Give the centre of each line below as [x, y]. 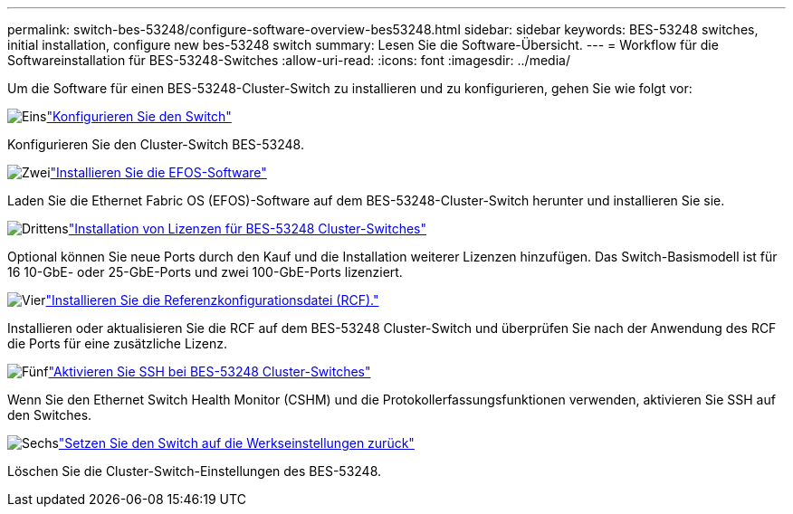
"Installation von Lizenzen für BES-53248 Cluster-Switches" [248, 228]
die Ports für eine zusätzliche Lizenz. [117, 343]
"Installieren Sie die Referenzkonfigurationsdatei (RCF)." [212, 300]
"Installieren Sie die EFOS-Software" [158, 172]
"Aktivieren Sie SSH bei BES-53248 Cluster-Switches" [210, 371]
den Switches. [50, 415]
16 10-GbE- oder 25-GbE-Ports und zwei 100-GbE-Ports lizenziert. [205, 272]
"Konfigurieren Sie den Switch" [139, 116]
